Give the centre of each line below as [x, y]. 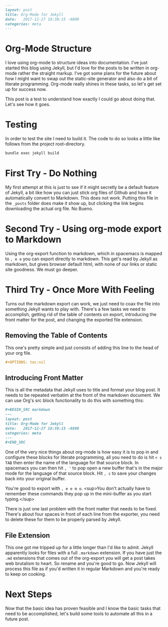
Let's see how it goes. [28, 104]
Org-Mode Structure [48, 49]
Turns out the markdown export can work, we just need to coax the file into [82, 303]
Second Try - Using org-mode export [83, 229]
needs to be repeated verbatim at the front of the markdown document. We [83, 395]
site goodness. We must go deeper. [42, 269]
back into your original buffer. [35, 479]
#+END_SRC [15, 443]
